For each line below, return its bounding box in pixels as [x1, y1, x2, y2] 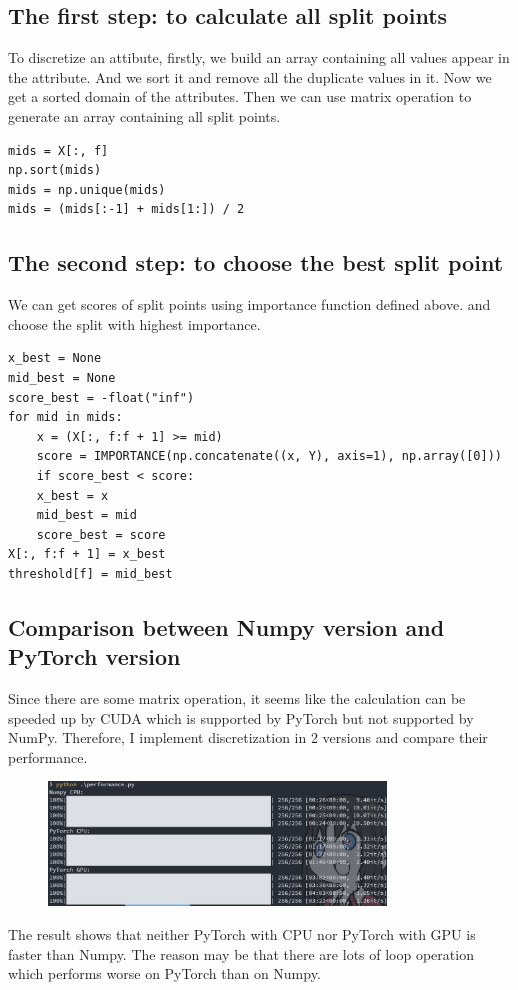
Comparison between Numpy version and [8, 611, 445, 642]
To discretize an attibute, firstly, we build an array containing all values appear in [8, 47, 510, 68]
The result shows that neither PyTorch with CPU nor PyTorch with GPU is [8, 923, 476, 944]
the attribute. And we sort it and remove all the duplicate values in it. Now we [8, 66, 492, 87]
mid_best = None [8, 370, 116, 385]
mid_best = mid [36, 508, 137, 523]
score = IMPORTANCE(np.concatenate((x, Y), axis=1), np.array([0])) [36, 449, 502, 464]
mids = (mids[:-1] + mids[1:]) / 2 [8, 202, 245, 217]
